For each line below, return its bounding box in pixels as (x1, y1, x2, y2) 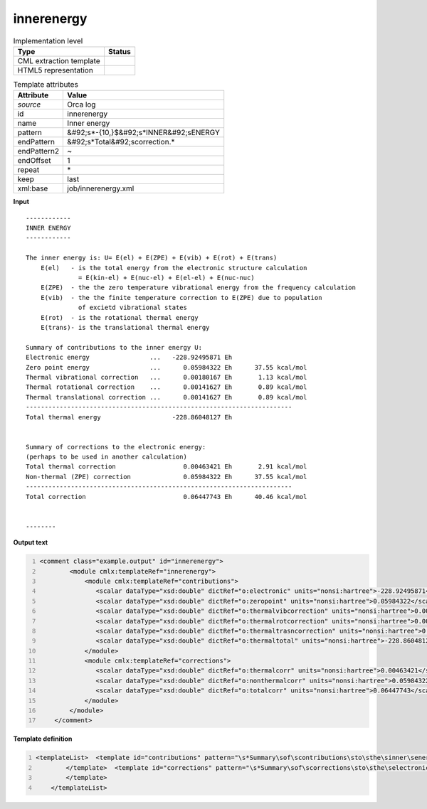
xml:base (17, 183, 48, 193)
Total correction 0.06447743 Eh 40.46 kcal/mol (26, 493, 307, 500)
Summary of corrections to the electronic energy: (26, 443, 206, 451)
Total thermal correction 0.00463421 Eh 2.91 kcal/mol (26, 463, 307, 471)
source (17, 100, 41, 109)
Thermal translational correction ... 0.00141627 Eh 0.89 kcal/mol (26, 393, 307, 401)
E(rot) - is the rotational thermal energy (40, 314, 199, 321)
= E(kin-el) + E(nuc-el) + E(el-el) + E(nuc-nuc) (78, 274, 255, 282)
